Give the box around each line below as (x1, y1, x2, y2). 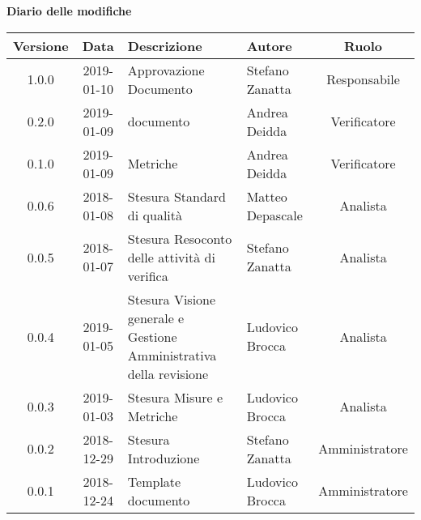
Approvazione (127, 60, 205, 79)
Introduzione (127, 448, 200, 467)
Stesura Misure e (127, 387, 223, 407)
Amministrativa (127, 345, 217, 364)
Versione (13, 36, 69, 55)
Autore (246, 36, 292, 55)
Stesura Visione (127, 289, 216, 309)
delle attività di (127, 247, 215, 266)
